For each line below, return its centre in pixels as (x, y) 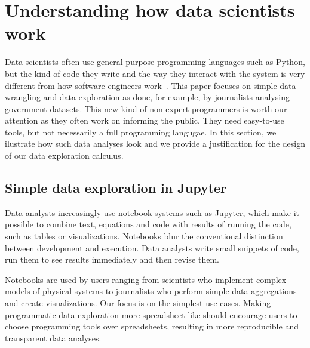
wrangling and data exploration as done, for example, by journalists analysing (147, 97)
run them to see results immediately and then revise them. (112, 259)
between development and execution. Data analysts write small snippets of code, (152, 247)
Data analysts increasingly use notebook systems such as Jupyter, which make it (152, 212)
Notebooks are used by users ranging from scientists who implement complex (146, 279)
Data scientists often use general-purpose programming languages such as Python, (155, 62)
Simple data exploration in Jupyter (116, 188)
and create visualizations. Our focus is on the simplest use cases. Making (138, 303)
